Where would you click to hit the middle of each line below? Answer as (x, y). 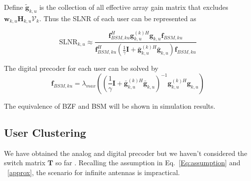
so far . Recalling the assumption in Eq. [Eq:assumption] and (148, 163)
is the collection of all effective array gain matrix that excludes (134, 7)
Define (14, 7)
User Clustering (45, 132)
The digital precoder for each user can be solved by (81, 68)
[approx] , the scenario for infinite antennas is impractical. (94, 172)
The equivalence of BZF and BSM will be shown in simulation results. (110, 106)
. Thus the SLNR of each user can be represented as (118, 18)
